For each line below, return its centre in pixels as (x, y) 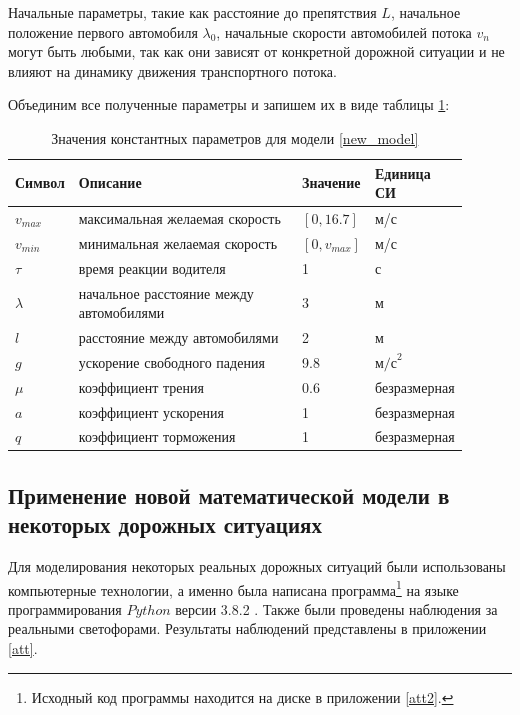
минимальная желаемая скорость (178, 242)
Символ (40, 182)
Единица (402, 172)
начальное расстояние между (166, 292)
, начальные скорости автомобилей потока (344, 31)
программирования (65, 608)
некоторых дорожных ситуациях (165, 524)
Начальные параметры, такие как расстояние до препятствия (192, 12)
